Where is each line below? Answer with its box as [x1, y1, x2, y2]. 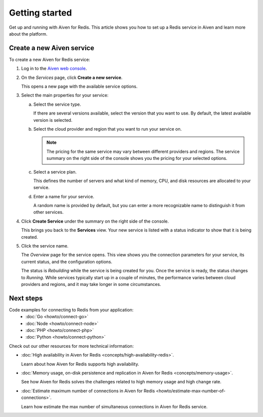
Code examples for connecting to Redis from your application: [9, 307, 134, 313]
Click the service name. [21, 243, 69, 249]
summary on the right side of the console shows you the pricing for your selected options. [46, 155, 227, 161]
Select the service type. [33, 101, 81, 107]
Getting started [9, 7, 72, 18]
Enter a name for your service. [33, 193, 94, 199]
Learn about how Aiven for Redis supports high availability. [21, 361, 139, 367]
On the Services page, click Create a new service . [21, 75, 123, 80]
